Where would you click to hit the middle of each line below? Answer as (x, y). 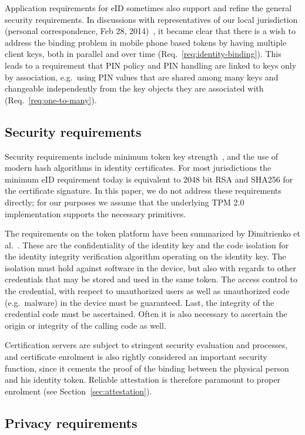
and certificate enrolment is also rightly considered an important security (136, 357)
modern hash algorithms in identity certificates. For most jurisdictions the (138, 168)
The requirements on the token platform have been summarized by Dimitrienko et (152, 233)
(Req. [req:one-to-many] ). (51, 100)
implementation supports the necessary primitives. (95, 213)
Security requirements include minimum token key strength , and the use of (142, 156)
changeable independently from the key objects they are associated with (134, 88)
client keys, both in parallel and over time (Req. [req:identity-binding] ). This (143, 54)
